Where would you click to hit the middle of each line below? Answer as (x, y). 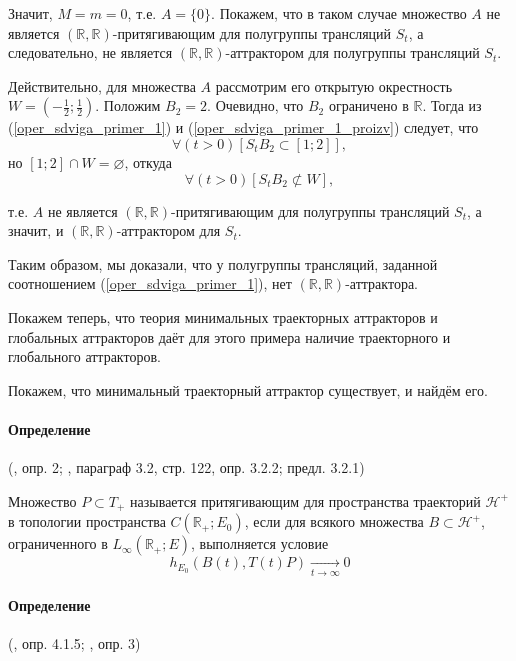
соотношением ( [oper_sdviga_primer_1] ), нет (150, 283)
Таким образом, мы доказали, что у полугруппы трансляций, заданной (223, 263)
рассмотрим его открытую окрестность (334, 85)
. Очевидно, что (255, 105)
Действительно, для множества (102, 85)
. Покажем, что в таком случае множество (339, 13)
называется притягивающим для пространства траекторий (305, 500)
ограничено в (368, 105)
